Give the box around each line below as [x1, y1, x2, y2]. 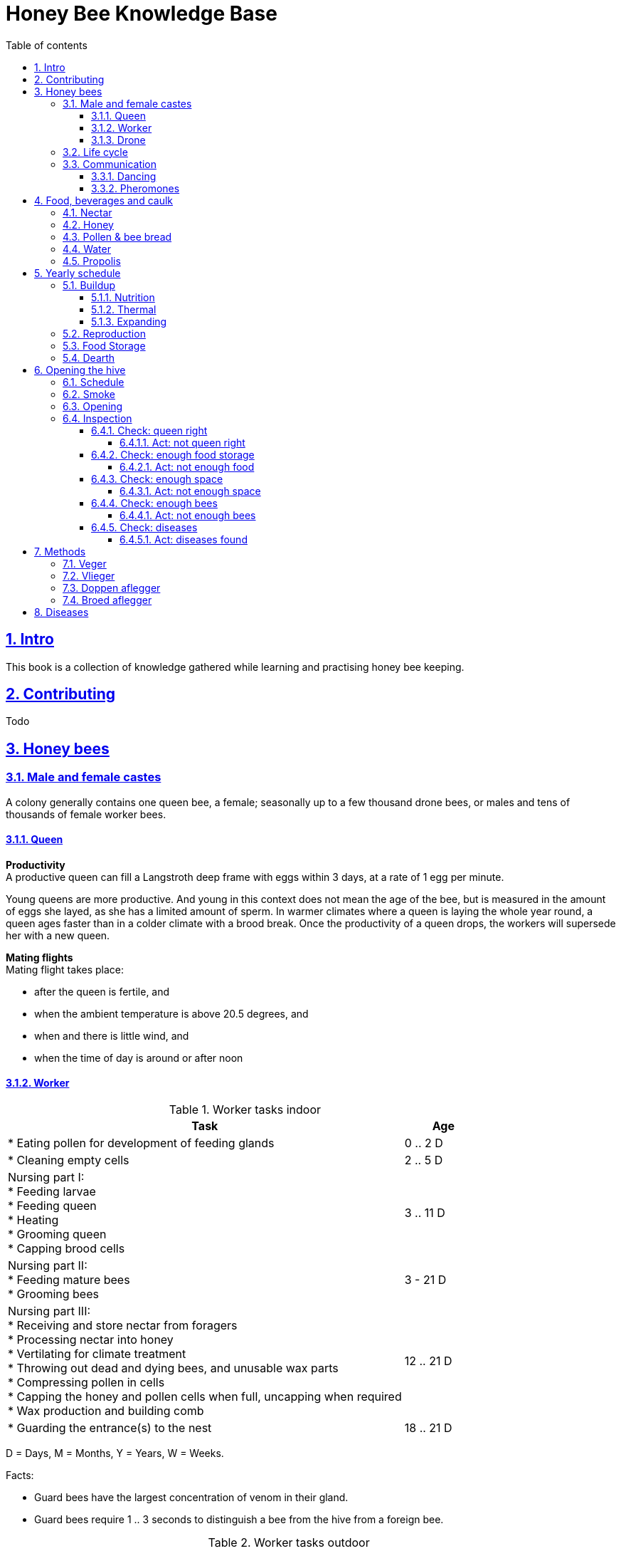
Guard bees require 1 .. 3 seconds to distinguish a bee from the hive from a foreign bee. [34, 1513, 444, 1526]
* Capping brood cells [8, 1241, 125, 1256]
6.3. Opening [63, 399, 123, 412]
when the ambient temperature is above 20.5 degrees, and [34, 1007, 309, 1020]
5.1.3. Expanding [91, 315, 167, 328]
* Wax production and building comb [8, 1404, 204, 1419]
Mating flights [6, 951, 73, 963]
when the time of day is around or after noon [34, 1051, 243, 1064]
